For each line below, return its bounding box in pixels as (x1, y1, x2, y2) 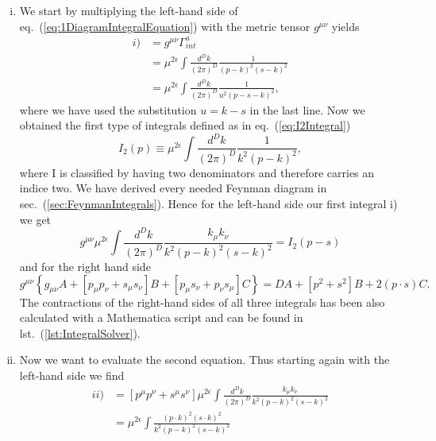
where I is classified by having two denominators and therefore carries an (19, 164, 375, 180)
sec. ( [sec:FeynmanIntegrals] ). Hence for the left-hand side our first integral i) (19, 195, 398, 211)
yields (331, 17, 360, 34)
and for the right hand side (19, 258, 151, 275)
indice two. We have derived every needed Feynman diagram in (19, 180, 327, 196)
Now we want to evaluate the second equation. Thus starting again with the (19, 351, 390, 368)
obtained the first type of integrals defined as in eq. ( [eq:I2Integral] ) (19, 117, 351, 133)
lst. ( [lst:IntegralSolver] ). (19, 324, 141, 341)
